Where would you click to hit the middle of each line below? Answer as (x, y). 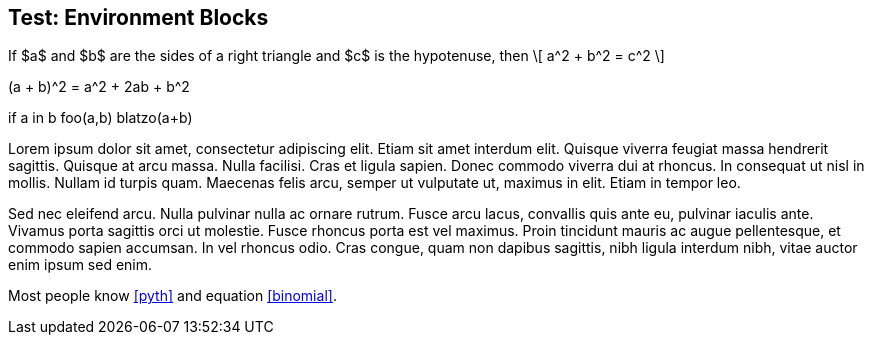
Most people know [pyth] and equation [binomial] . (172, 296)
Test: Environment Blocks (138, 17)
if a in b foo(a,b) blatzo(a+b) (100, 118)
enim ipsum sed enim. (80, 265)
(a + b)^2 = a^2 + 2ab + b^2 (99, 87)
